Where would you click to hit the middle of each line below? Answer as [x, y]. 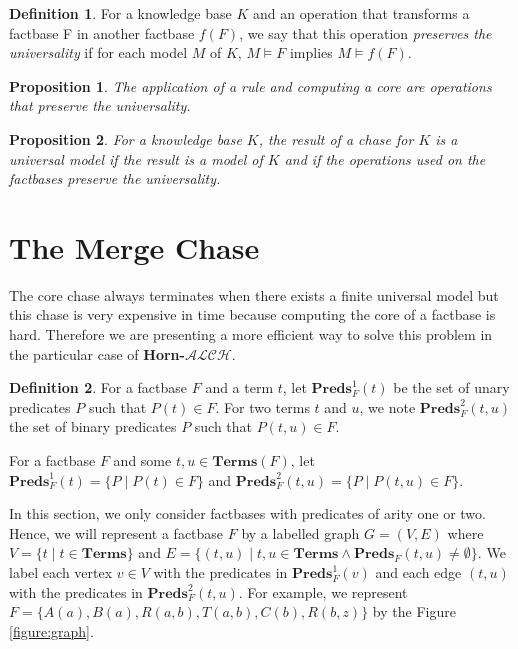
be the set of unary [451, 387]
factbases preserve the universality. [115, 178]
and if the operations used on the [385, 158]
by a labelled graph [300, 532]
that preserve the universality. [100, 105]
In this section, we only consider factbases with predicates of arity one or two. [247, 513]
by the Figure [414, 611]
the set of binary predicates [93, 426]
